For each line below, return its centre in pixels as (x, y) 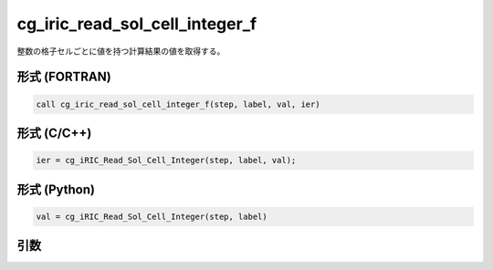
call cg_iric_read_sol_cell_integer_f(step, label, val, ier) (178, 104)
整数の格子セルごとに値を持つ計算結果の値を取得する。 (121, 51)
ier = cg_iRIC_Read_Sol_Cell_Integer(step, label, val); (166, 161)
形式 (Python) (56, 189)
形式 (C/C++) (54, 133)
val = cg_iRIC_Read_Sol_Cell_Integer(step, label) (152, 216)
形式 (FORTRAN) (64, 77)
